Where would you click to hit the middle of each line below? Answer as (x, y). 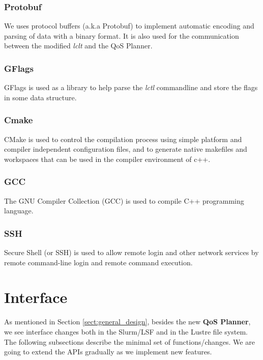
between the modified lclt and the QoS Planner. (78, 46)
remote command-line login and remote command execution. (98, 262)
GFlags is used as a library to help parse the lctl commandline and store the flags (131, 87)
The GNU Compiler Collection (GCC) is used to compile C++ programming (124, 200)
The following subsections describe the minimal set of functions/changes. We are (129, 341)
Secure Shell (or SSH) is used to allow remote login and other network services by (131, 252)
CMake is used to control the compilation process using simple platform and (123, 139)
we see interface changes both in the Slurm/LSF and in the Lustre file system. (126, 331)
